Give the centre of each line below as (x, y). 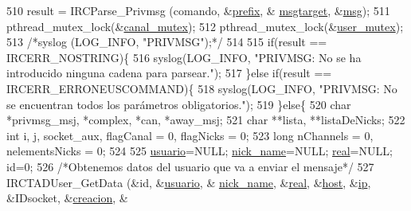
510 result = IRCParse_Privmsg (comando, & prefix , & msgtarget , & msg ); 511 (198, 10)
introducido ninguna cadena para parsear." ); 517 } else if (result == (169, 73)
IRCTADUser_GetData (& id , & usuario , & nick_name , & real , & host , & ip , (189, 182)
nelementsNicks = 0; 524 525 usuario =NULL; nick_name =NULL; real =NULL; (200, 151)
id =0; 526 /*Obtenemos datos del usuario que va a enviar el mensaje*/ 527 (190, 166)
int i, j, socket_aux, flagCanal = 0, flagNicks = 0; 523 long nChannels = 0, (190, 135)
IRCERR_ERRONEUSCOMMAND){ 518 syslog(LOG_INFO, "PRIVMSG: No (202, 88)
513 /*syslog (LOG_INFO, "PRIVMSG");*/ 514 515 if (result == (167, 42)
